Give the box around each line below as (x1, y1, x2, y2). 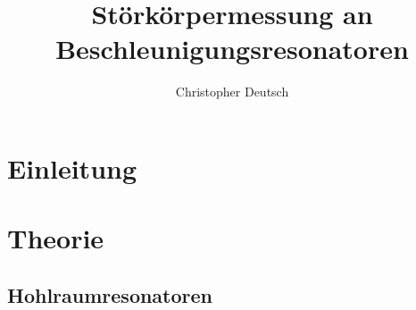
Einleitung (7, 149, 137, 186)
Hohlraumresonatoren (7, 281, 213, 308)
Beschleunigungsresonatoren (55, 30, 409, 67)
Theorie (7, 220, 104, 256)
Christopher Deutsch (175, 82, 289, 101)
